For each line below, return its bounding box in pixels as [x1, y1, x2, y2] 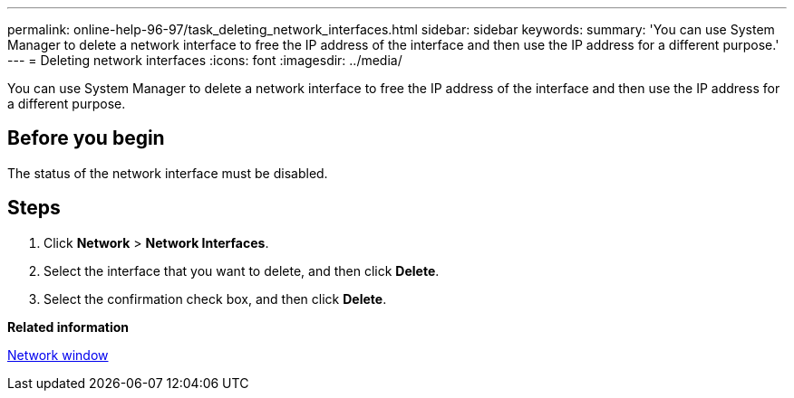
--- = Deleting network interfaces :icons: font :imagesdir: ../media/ [7, 52, 402, 68]
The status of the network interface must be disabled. [7, 165, 328, 181]
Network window [7, 346, 109, 363]
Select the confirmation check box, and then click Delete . [44, 290, 387, 307]
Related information [7, 318, 130, 335]
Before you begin [7, 127, 165, 150]
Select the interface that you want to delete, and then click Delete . [44, 262, 440, 279]
